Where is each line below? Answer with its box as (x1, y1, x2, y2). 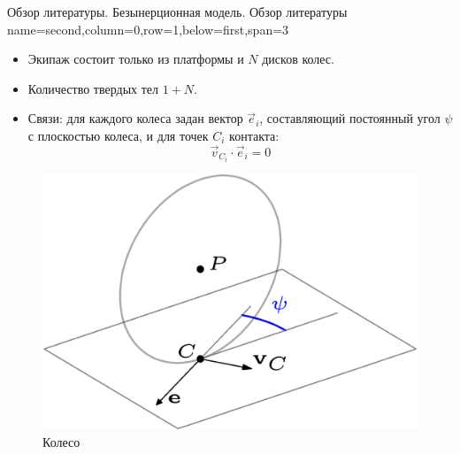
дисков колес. (262, 50, 334, 68)
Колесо (42, 432, 80, 450)
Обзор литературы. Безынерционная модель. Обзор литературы (7, 3, 348, 20)
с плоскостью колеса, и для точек (27, 126, 209, 144)
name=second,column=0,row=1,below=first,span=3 (7, 19, 289, 38)
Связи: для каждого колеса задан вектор (27, 109, 243, 127)
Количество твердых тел (27, 79, 159, 97)
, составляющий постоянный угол (259, 109, 441, 127)
